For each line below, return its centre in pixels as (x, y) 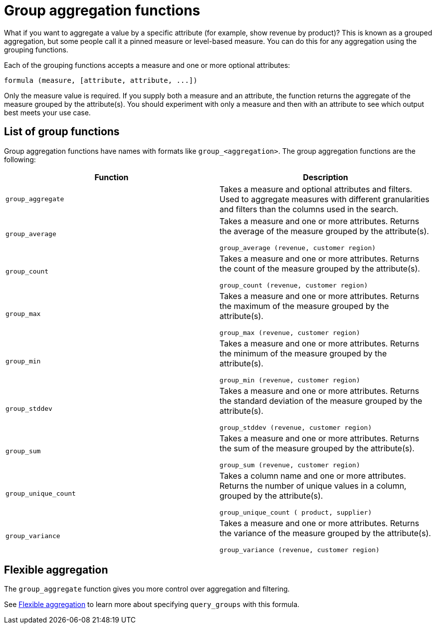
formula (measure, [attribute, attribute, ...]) (101, 80)
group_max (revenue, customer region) (290, 332)
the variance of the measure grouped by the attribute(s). (325, 533)
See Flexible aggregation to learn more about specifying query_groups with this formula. (152, 605)
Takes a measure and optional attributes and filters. (316, 189)
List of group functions (62, 132)
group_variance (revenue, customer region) (300, 550)
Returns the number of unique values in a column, (313, 485)
